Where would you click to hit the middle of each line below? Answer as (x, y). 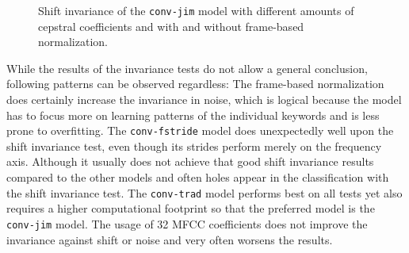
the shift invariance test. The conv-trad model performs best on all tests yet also (204, 192)
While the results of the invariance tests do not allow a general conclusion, (187, 68)
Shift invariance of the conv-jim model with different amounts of (196, 10)
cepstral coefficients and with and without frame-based (171, 26)
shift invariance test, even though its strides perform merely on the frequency (194, 146)
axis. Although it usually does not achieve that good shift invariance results (190, 161)
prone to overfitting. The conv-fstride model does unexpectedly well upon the (200, 130)
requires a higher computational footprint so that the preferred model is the (191, 208)
